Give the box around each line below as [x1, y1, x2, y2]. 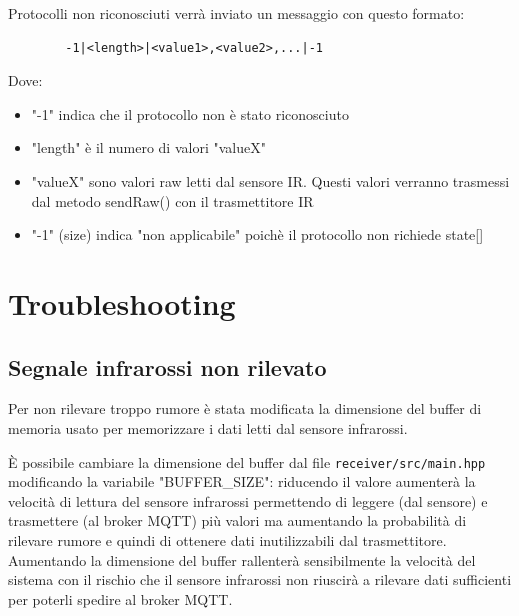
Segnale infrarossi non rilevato [8, 351, 327, 382]
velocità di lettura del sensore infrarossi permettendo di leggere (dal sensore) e [8, 490, 488, 511]
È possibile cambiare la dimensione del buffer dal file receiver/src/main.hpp [8, 451, 486, 472]
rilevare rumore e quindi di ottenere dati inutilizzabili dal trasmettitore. [8, 529, 447, 550]
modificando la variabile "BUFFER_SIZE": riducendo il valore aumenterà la [8, 471, 476, 492]
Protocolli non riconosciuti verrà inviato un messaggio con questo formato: [8, 3, 465, 23]
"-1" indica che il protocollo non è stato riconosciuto [31, 103, 349, 124]
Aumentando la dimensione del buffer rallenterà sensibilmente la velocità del [8, 549, 476, 570]
